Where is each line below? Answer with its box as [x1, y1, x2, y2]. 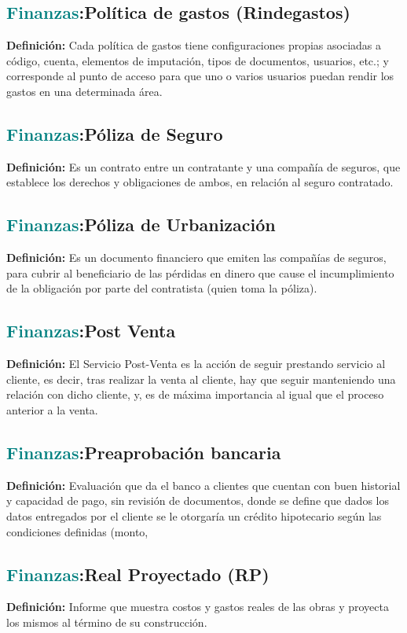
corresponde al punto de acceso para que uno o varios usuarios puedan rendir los [6, 68, 394, 84]
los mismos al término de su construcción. [6, 613, 207, 630]
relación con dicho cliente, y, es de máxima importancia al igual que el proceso [6, 386, 384, 403]
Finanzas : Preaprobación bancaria [6, 440, 281, 464]
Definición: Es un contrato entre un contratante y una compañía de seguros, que [6, 158, 401, 175]
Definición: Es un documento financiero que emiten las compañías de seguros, [6, 249, 387, 266]
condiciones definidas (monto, [6, 523, 148, 539]
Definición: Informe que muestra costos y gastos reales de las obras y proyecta [6, 598, 389, 615]
